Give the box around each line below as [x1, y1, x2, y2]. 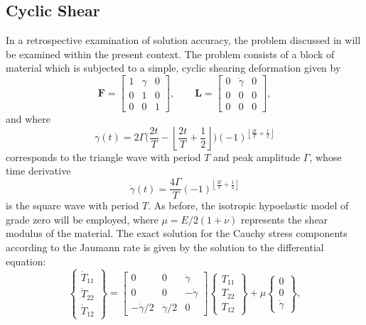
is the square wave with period [6, 198, 139, 213]
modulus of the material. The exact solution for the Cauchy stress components [6, 226, 348, 241]
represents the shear [241, 211, 328, 226]
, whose [309, 149, 342, 164]
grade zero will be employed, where [6, 211, 158, 226]
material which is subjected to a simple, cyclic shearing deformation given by [6, 60, 341, 75]
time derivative [6, 163, 71, 178]
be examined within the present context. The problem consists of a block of [6, 46, 335, 61]
